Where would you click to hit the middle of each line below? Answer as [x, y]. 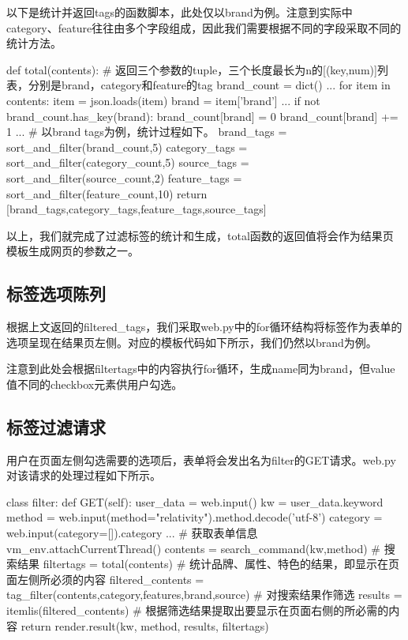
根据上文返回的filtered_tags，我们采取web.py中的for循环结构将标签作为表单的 [204, 327]
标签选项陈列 [56, 294]
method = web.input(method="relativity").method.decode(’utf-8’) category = [195, 517]
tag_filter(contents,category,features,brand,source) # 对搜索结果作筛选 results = [204, 595]
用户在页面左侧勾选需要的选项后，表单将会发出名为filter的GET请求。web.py [201, 459]
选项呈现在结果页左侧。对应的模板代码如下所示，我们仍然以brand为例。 [192, 342]
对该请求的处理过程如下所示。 [84, 475]
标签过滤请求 [56, 426]
